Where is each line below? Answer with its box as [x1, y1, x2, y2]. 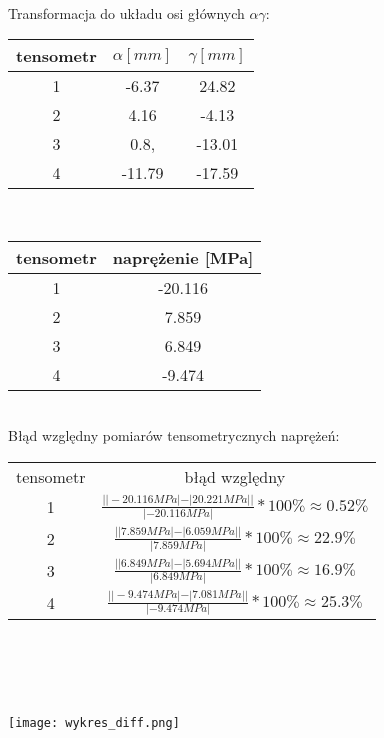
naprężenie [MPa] [112, 245, 254, 269]
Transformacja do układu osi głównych [8, 2, 245, 23]
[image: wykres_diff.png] [8, 715, 180, 730]
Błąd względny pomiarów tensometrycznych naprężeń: [8, 425, 340, 446]
